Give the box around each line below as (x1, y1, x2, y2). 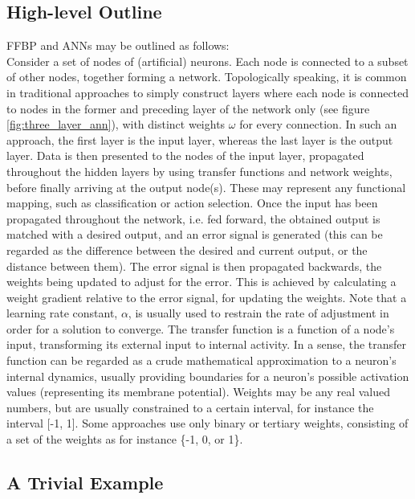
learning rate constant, (6, 305, 118, 321)
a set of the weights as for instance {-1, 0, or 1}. (6, 431, 243, 448)
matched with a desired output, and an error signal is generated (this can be (6, 226, 383, 243)
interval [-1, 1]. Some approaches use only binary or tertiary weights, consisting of (6, 415, 409, 432)
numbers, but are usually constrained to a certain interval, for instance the (6, 399, 374, 415)
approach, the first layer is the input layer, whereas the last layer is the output (6, 131, 393, 148)
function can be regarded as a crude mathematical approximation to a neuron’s (6, 352, 397, 369)
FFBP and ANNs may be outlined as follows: (6, 37, 230, 54)
